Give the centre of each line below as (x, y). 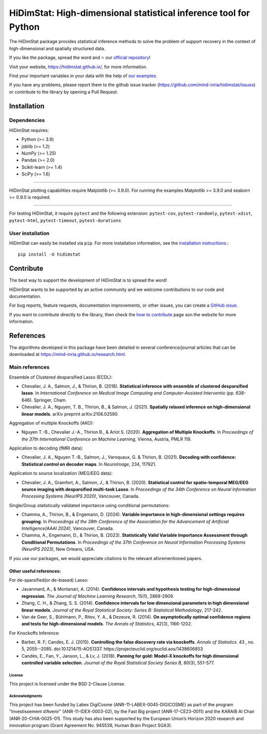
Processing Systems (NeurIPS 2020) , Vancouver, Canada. (81, 496)
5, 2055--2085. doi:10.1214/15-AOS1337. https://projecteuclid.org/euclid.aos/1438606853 (112, 649)
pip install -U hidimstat (49, 254)
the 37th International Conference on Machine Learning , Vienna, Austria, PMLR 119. (107, 439)
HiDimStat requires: (29, 130)
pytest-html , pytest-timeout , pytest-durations (65, 220)
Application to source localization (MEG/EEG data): (61, 473)
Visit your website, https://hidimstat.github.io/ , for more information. (78, 66)
